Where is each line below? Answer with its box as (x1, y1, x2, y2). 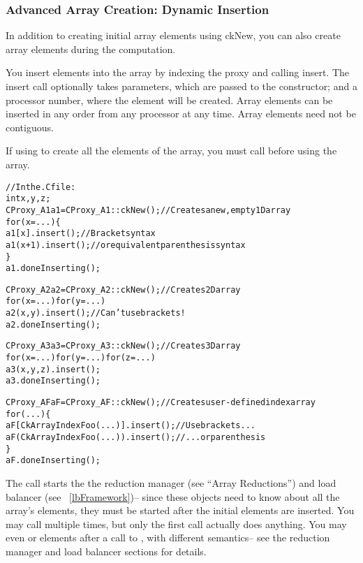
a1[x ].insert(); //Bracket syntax (6, 228, 156, 239)
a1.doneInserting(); (6, 263, 101, 274)
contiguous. (6, 119, 54, 134)
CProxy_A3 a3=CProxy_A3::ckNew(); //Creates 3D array (6, 341, 241, 351)
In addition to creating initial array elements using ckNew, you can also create (6, 28, 341, 43)
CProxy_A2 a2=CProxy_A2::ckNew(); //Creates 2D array (6, 284, 241, 295)
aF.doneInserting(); (6, 455, 101, 466)
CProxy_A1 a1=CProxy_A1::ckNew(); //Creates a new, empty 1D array (6, 205, 291, 215)
